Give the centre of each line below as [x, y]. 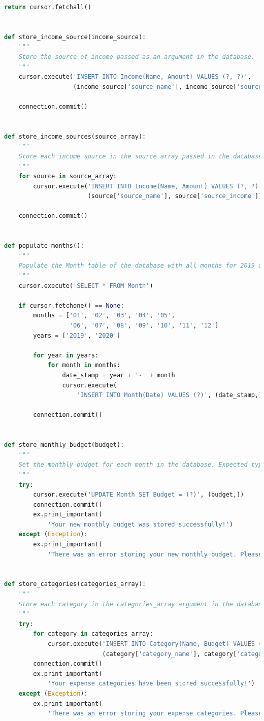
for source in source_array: [68, 176]
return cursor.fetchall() [48, 7]
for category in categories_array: [93, 634]
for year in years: [66, 355]
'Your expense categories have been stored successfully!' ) [151, 684]
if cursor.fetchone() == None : [71, 305]
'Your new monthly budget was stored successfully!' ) [140, 524]
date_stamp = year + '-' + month [119, 375]
